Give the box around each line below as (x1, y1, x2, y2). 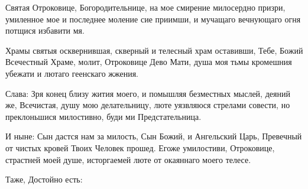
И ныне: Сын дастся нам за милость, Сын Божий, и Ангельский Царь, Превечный (5, 130, 302, 142)
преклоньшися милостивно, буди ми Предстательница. (5, 110, 202, 122)
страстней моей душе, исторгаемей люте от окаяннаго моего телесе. (5, 153, 251, 165)
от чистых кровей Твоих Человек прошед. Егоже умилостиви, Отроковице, (5, 141, 275, 154)
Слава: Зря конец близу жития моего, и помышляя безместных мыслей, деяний (5, 87, 290, 99)
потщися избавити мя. (5, 24, 85, 37)
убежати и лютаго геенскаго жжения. (5, 67, 138, 79)
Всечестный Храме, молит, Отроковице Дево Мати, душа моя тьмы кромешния (5, 56, 292, 68)
